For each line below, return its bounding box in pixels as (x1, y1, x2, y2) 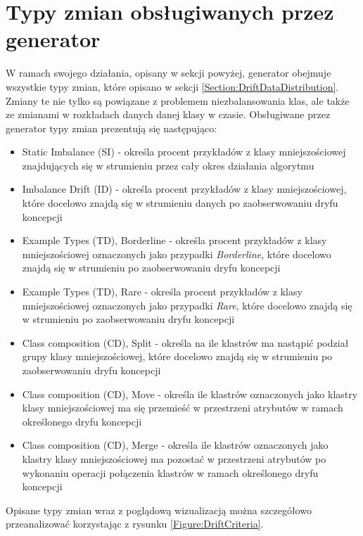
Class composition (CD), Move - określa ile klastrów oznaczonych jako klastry (22, 386, 358, 401)
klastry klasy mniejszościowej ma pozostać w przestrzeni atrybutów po (22, 451, 326, 466)
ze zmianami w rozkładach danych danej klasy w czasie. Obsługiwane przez (6, 107, 331, 122)
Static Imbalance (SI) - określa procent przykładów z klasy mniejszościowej (22, 144, 346, 159)
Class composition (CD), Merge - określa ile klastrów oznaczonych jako (22, 438, 329, 452)
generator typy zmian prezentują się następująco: (6, 120, 217, 135)
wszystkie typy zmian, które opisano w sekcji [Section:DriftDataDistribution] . (6, 79, 339, 94)
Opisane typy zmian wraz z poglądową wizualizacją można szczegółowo (6, 502, 312, 517)
